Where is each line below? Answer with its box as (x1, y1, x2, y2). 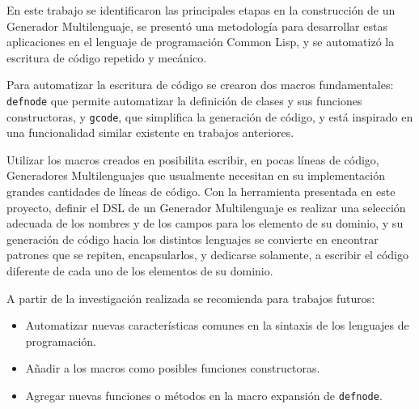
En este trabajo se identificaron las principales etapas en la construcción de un (6, 2, 396, 18)
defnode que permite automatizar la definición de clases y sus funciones (6, 92, 362, 109)
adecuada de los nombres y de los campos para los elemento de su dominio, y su (6, 215, 404, 232)
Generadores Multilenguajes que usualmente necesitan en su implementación (6, 167, 385, 184)
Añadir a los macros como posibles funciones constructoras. (25, 360, 320, 377)
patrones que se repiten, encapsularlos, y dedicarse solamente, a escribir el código (6, 246, 408, 263)
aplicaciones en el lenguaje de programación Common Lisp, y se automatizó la (6, 33, 395, 50)
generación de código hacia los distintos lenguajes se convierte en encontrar (6, 230, 379, 247)
